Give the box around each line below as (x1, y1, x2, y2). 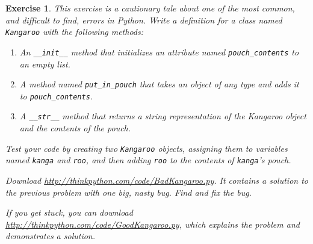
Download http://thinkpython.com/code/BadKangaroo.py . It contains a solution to (5, 174, 308, 186)
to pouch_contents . (19, 89, 93, 102)
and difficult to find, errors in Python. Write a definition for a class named (5, 13, 282, 26)
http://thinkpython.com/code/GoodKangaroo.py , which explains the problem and (5, 217, 300, 230)
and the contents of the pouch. (19, 122, 131, 134)
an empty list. (19, 57, 70, 70)
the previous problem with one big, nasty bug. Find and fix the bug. (5, 186, 252, 198)
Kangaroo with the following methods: (5, 25, 144, 38)
